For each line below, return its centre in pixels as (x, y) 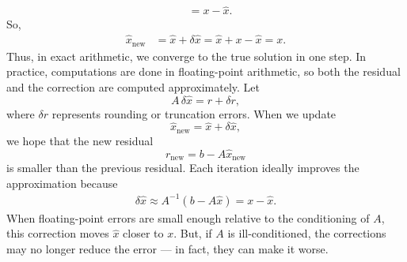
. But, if (193, 233)
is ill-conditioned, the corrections (307, 233)
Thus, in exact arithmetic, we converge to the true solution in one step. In (186, 56)
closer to (143, 233)
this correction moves (58, 233)
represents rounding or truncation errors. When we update (194, 113)
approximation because (62, 183)
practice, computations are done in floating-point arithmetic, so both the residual (203, 71)
